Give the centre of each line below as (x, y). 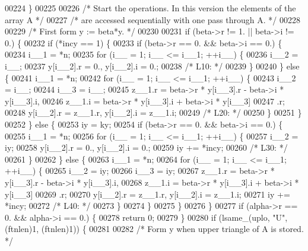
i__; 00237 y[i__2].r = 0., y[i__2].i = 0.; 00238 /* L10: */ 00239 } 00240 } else (152, 66)
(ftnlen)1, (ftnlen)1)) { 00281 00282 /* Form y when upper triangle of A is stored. (154, 229)
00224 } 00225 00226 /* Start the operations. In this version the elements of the (150, 8)
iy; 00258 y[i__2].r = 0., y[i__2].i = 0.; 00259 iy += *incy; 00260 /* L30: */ (146, 147)
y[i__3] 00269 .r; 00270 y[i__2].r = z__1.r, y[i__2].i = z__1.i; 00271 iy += (147, 194)
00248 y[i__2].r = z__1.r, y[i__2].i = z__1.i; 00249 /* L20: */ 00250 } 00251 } (153, 112)
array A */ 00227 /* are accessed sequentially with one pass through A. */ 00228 (153, 19)
